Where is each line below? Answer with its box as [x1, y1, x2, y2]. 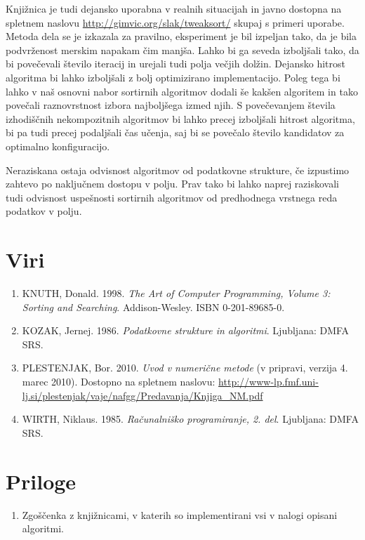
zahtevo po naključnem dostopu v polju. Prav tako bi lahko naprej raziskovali [6, 176, 339, 191]
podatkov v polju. [6, 204, 82, 218]
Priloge [6, 466, 77, 495]
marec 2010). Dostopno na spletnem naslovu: [22, 374, 215, 388]
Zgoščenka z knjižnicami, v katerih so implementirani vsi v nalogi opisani [22, 507, 338, 522]
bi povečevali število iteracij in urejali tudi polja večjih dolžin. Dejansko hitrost [6, 56, 345, 71]
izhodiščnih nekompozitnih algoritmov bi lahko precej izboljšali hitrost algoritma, [6, 111, 355, 126]
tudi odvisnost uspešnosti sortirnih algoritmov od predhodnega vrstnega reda [6, 190, 338, 204]
